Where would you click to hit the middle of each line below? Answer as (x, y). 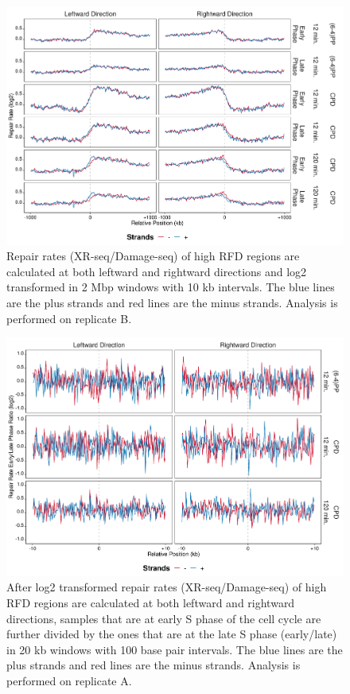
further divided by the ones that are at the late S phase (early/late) (172, 634)
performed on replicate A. (69, 681)
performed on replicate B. (69, 318)
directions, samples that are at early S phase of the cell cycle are (164, 618)
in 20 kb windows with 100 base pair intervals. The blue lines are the (175, 649)
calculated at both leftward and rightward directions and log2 (157, 271)
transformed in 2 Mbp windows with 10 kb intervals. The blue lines (171, 287)
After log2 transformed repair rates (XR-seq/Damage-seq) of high (167, 587)
